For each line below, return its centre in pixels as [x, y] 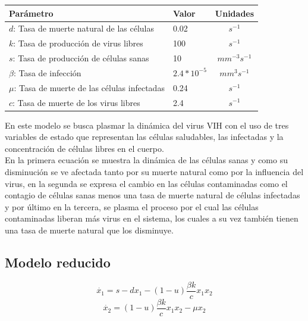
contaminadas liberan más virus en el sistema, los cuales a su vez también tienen [152, 218]
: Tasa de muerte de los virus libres [76, 102]
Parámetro [31, 13]
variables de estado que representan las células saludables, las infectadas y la [144, 137]
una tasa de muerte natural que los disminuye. [89, 230]
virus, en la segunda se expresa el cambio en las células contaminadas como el [146, 183]
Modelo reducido [58, 262]
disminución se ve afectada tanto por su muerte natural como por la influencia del [154, 172]
